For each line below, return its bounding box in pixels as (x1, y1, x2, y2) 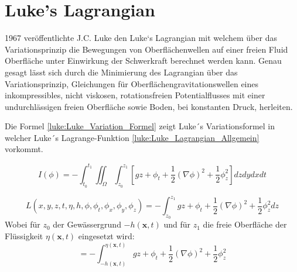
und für (163, 218, 191, 230)
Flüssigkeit (5, 230, 43, 242)
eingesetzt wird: (78, 230, 135, 242)
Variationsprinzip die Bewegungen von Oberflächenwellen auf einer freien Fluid (5, 43, 288, 55)
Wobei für (5, 218, 40, 230)
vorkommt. (5, 143, 43, 155)
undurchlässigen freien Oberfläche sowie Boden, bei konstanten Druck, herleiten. (5, 100, 293, 112)
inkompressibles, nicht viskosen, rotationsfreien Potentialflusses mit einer (5, 89, 265, 101)
